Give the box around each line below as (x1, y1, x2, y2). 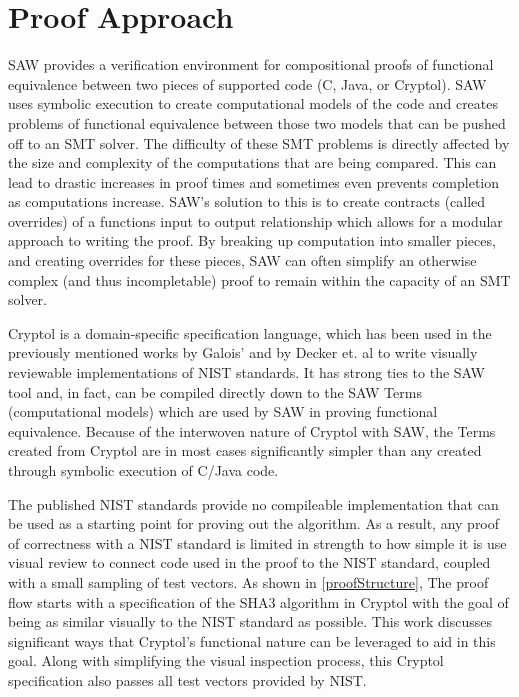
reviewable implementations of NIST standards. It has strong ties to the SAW (8, 362, 485, 383)
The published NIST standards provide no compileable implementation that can (8, 493, 499, 514)
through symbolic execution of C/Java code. (8, 460, 279, 480)
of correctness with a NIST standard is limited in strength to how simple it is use (8, 532, 507, 553)
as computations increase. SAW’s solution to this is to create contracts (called (8, 191, 486, 212)
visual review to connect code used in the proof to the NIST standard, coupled (8, 552, 491, 573)
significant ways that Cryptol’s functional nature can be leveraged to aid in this (8, 630, 496, 651)
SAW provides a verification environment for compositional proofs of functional (8, 54, 494, 75)
